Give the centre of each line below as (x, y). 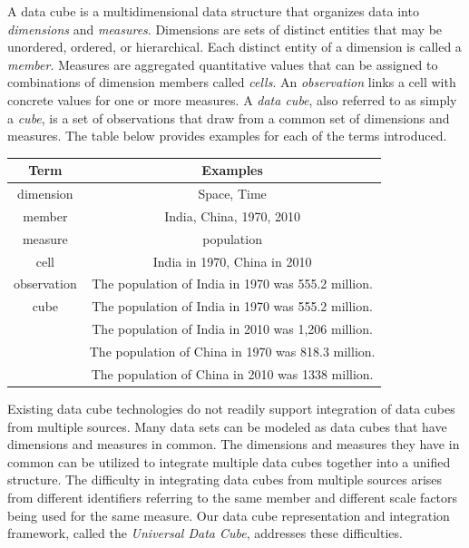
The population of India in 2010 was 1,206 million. (232, 329)
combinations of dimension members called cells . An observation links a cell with (232, 82)
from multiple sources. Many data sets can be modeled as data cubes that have (227, 426)
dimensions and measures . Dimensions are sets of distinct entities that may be (225, 29)
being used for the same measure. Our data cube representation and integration (229, 515)
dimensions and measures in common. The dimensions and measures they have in (234, 444)
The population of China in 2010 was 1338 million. (232, 373)
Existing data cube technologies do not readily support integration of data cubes (231, 408)
